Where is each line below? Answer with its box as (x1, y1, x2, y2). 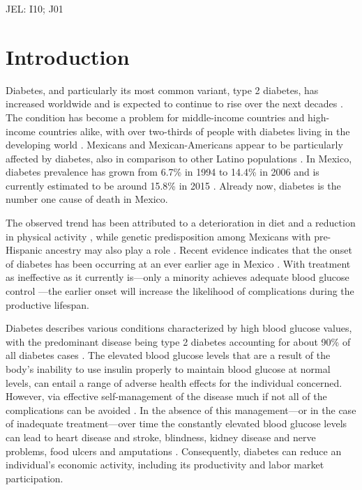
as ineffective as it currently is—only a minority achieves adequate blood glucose (6, 270, 349, 284)
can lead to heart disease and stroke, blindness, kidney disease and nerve (6, 429, 316, 444)
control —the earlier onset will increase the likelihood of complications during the (6, 284, 354, 298)
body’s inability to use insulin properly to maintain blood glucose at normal (6, 362, 331, 376)
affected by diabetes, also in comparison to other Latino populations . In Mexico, (6, 151, 352, 165)
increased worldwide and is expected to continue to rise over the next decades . (6, 96, 343, 111)
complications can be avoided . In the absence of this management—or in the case (6, 402, 356, 417)
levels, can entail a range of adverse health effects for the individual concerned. (6, 375, 342, 390)
